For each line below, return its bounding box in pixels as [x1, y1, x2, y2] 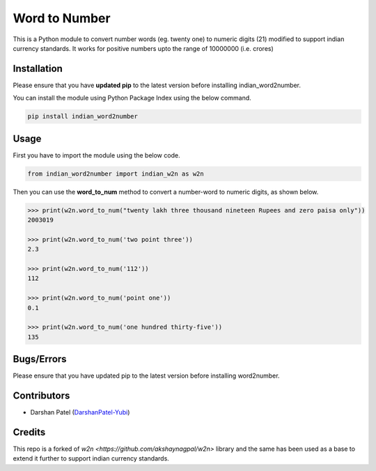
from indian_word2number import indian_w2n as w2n [27, 169, 205, 178]
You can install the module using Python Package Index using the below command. [13, 94, 252, 102]
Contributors [13, 390, 70, 402]
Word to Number [13, 10, 111, 26]
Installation [13, 63, 63, 75]
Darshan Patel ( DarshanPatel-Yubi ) [30, 408, 130, 417]
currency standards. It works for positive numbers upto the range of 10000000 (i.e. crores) [13, 44, 274, 52]
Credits [13, 426, 46, 438]
